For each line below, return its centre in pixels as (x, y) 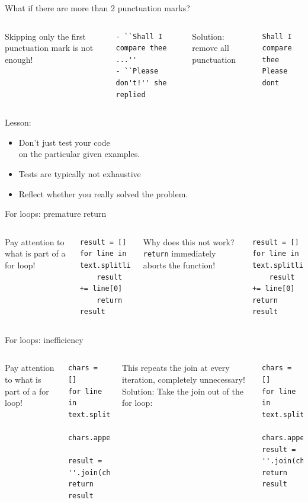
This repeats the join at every (176, 368)
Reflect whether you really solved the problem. (103, 193)
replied (131, 94)
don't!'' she (141, 83)
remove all (211, 48)
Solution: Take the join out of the (182, 391)
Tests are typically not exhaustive (80, 173)
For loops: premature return (56, 214)
